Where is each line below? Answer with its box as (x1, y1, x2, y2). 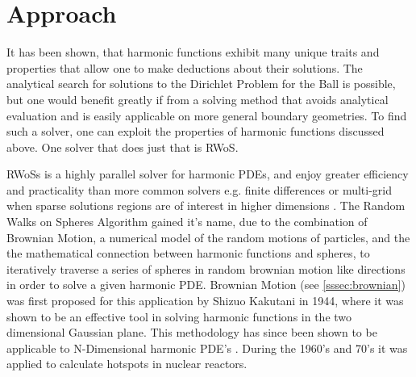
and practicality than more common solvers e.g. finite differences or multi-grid (6, 181, 393, 198)
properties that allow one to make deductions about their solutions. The (6, 59, 363, 76)
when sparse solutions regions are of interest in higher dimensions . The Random (6, 197, 406, 214)
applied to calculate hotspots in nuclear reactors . (6, 355, 248, 372)
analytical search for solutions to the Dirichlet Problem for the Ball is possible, (6, 75, 396, 92)
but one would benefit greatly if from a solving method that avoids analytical (6, 90, 389, 107)
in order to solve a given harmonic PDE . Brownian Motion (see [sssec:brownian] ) (6, 276, 406, 293)
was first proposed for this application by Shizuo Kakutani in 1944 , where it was (6, 292, 404, 309)
